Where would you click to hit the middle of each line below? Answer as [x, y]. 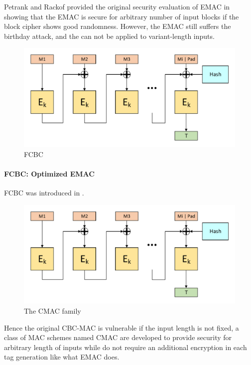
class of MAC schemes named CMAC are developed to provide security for [118, 337]
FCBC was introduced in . [44, 193]
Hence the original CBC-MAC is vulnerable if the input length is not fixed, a [122, 327]
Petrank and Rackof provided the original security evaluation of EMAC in [117, 6]
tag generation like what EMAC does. [62, 357]
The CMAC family [53, 311]
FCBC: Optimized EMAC [49, 173]
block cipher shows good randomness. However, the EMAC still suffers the [118, 26]
